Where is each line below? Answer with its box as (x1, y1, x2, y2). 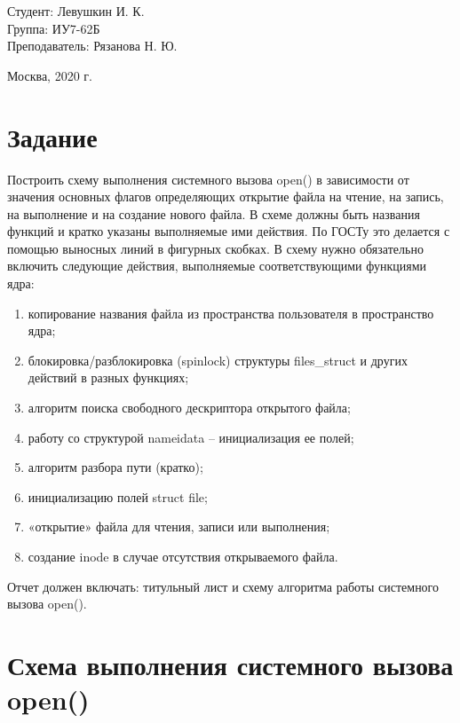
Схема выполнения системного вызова (7, 646, 454, 682)
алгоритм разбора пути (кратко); (28, 458, 203, 476)
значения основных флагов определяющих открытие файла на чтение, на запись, (7, 187, 444, 206)
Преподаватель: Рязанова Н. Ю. (7, 36, 178, 55)
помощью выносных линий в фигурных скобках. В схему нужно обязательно (7, 239, 424, 257)
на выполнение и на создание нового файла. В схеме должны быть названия (7, 204, 420, 223)
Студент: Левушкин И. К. (7, 2, 145, 20)
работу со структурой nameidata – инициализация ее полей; (28, 428, 354, 446)
